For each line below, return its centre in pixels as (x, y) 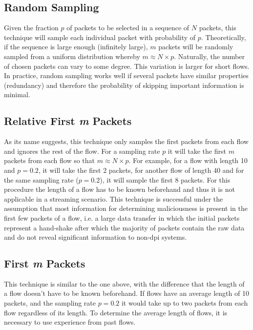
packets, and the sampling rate (50, 303)
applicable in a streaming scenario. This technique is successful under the (114, 198)
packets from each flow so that (50, 160)
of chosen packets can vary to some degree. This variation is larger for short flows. (127, 66)
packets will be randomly (196, 47)
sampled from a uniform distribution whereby (72, 56)
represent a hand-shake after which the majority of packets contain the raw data (124, 227)
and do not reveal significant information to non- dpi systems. (95, 237)
